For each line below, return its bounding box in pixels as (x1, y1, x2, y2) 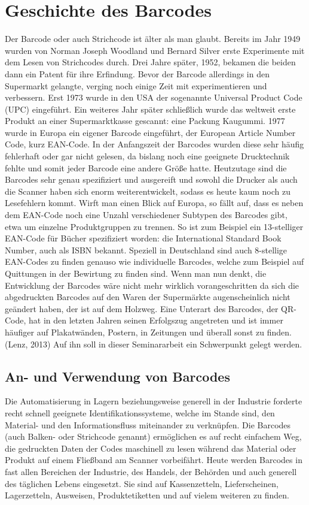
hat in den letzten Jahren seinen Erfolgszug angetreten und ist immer (29, 314, 283, 326)
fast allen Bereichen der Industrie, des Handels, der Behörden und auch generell (5, 465, 297, 477)
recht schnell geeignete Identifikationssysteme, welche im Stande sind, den (5, 406, 275, 419)
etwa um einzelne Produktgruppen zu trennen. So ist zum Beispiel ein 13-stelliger (5, 220, 304, 232)
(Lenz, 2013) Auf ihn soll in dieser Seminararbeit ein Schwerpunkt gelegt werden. (5, 337, 302, 350)
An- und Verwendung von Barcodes (5, 367, 230, 385)
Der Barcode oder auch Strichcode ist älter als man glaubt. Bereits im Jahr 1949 (5, 32, 301, 45)
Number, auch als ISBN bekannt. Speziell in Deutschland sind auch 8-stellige (5, 243, 287, 256)
